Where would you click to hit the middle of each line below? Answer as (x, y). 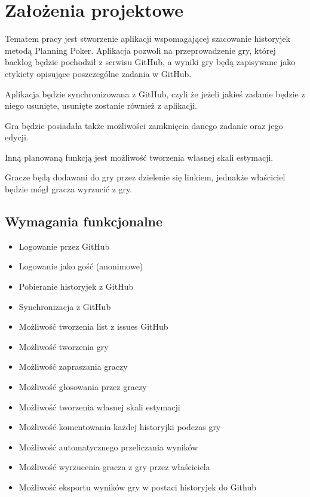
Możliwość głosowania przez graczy (83, 387)
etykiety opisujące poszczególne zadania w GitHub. (98, 73)
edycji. (17, 137)
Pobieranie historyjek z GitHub (76, 286)
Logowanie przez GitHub (64, 246)
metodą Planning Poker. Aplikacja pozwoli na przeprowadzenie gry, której (140, 50)
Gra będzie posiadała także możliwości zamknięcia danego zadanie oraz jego (144, 125)
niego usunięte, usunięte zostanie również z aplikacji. (101, 105)
